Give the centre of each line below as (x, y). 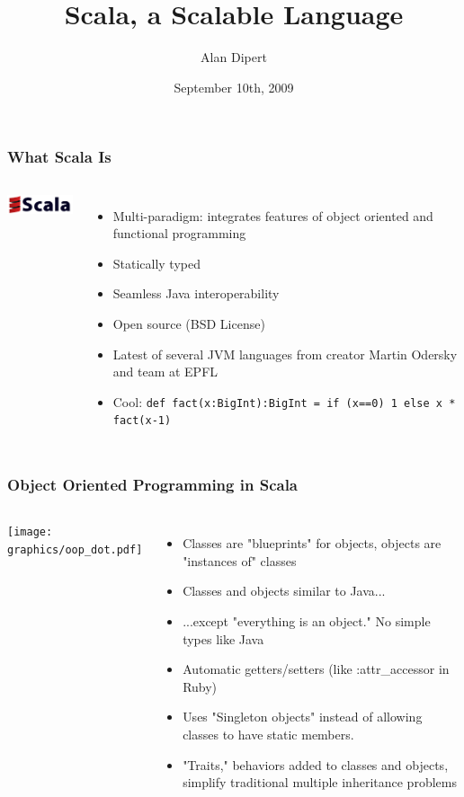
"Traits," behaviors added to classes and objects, (316, 764)
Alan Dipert (234, 57)
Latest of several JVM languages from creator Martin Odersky (285, 354)
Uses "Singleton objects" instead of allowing (303, 717)
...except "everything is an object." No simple (307, 621)
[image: (30, 532)
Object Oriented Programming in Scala (152, 484)
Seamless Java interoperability (196, 293)
